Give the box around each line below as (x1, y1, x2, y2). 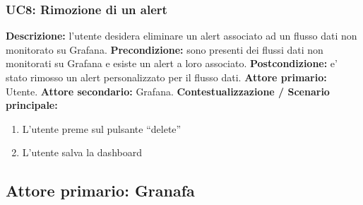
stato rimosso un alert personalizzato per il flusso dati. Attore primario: (6, 70, 327, 84)
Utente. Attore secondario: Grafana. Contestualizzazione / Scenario (6, 83, 330, 98)
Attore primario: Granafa (6, 180, 195, 201)
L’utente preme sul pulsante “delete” (22, 121, 181, 136)
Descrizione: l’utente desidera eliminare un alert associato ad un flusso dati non (6, 28, 357, 43)
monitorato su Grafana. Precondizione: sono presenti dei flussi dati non (6, 42, 323, 57)
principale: (6, 98, 58, 112)
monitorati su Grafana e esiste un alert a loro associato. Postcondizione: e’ (6, 56, 338, 71)
